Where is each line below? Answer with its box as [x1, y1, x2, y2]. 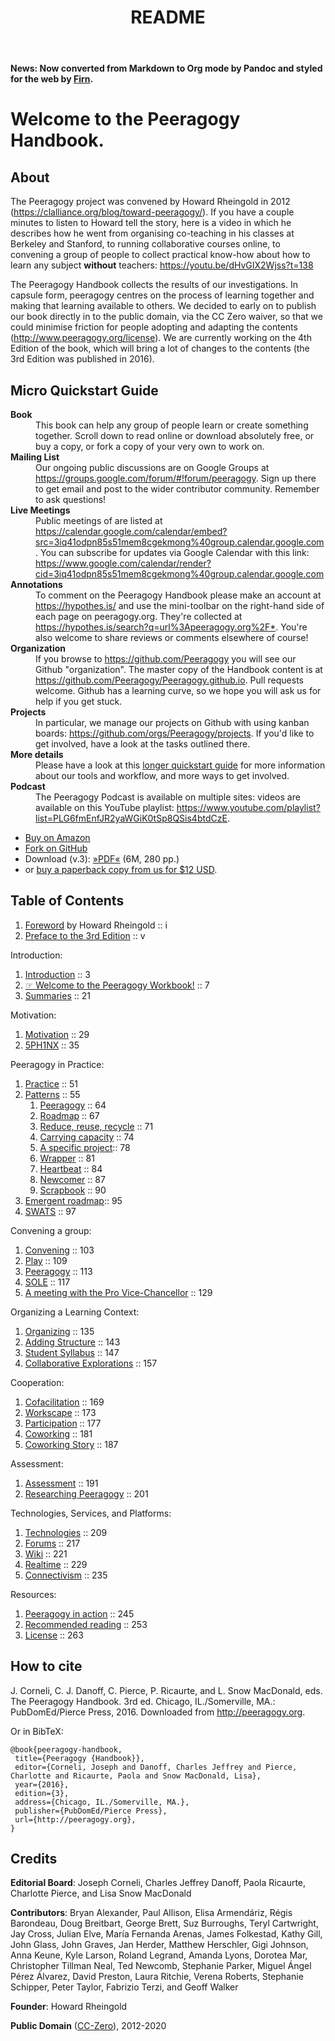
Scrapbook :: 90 [39, 1184, 107, 1196]
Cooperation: [10, 1376, 65, 1388]
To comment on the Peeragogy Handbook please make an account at [35, 589, 322, 601]
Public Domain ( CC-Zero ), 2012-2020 [10, 2020, 167, 2032]
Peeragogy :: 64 [39, 1099, 107, 1111]
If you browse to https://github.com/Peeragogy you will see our [35, 653, 297, 665]
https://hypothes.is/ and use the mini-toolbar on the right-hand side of [35, 600, 325, 611]
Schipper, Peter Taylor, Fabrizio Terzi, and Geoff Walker [10, 1981, 239, 1993]
